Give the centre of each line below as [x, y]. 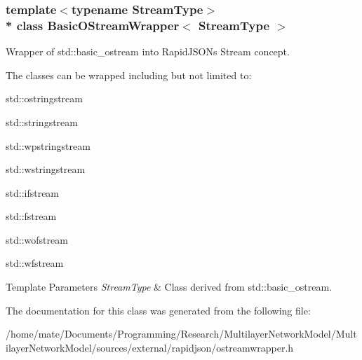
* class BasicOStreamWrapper [93, 25]
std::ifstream [33, 192]
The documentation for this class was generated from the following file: [158, 310]
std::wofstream [37, 239]
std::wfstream [35, 263]
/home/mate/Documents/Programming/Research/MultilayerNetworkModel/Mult [181, 334]
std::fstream [31, 216]
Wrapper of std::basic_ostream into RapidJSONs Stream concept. [148, 51]
